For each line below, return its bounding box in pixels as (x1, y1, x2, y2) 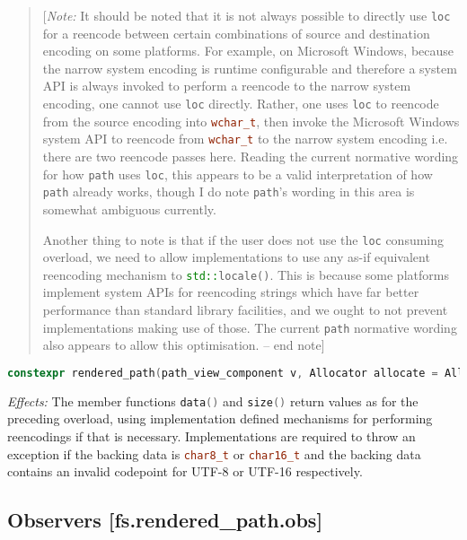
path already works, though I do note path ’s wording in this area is (42, 182, 415, 201)
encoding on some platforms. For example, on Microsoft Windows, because (42, 41, 454, 60)
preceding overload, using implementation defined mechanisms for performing (7, 409, 433, 428)
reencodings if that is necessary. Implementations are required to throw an (7, 426, 416, 445)
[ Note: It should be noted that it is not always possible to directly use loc (42, 6, 451, 24)
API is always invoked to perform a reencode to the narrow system (42, 76, 411, 95)
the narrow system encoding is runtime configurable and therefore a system (42, 58, 457, 77)
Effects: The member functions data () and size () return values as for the (7, 391, 419, 410)
